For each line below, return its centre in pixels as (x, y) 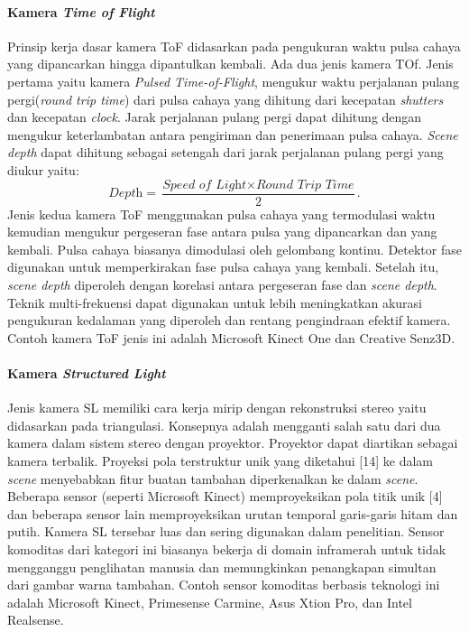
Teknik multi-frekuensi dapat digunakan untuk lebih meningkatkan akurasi (215, 302)
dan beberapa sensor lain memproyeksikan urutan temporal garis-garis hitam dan (233, 513)
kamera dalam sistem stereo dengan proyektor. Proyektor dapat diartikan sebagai (233, 443)
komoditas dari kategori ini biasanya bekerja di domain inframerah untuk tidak (227, 548)
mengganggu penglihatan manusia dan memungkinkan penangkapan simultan (222, 567)
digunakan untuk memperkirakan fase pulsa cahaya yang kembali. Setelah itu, (223, 267)
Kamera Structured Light (87, 372)
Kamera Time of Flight (81, 11)
